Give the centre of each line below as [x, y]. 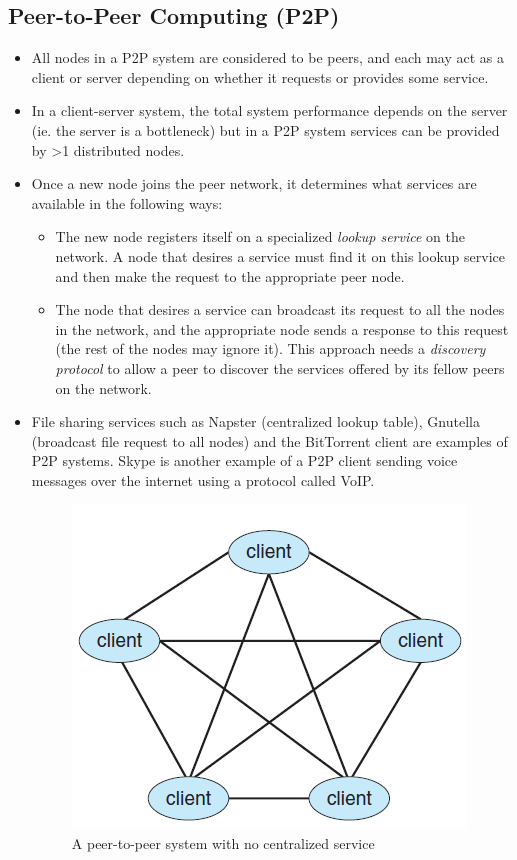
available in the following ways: [127, 202]
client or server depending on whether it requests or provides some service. [260, 76]
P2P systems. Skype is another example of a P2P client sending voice [244, 460]
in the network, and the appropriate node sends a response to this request [282, 328]
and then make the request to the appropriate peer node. [230, 275]
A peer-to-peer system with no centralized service [223, 843]
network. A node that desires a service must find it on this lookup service [280, 255]
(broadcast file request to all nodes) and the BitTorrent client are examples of [269, 440]
